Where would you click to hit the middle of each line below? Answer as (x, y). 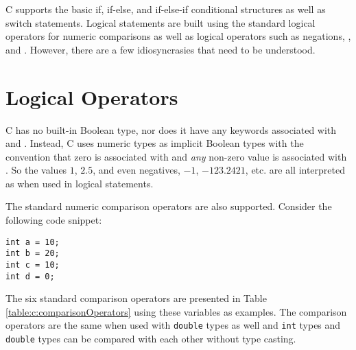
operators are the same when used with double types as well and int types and (173, 325)
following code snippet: (54, 220)
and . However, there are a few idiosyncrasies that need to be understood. (161, 49)
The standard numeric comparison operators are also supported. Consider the (169, 206)
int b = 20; (33, 254)
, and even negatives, (137, 170)
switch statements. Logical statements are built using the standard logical (161, 22)
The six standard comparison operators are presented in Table (136, 298)
